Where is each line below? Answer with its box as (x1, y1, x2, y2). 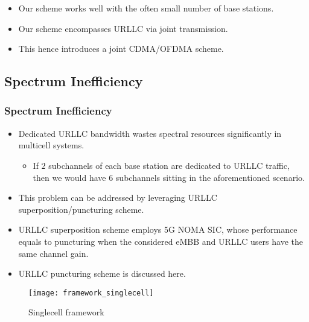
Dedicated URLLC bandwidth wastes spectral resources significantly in (18, 127, 282, 139)
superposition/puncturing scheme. (18, 203, 144, 215)
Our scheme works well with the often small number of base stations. (18, 2, 274, 14)
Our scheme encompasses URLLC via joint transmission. (18, 22, 228, 34)
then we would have (33, 171, 106, 183)
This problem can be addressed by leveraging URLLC (18, 191, 217, 204)
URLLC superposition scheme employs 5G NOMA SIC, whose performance (18, 223, 298, 236)
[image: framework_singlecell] (28, 288, 154, 297)
